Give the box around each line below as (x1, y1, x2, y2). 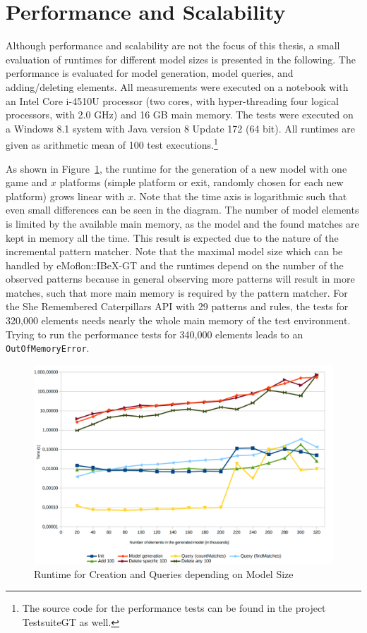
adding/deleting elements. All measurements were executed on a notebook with (6, 79, 349, 94)
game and (6, 175, 48, 190)
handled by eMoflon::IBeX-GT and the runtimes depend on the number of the (6, 257, 344, 272)
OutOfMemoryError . (6, 340, 90, 355)
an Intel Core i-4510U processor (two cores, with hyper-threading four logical (6, 93, 339, 108)
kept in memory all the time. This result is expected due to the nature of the (6, 230, 339, 245)
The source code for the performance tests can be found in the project (22, 601, 326, 615)
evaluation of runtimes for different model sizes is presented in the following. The (6, 51, 356, 66)
